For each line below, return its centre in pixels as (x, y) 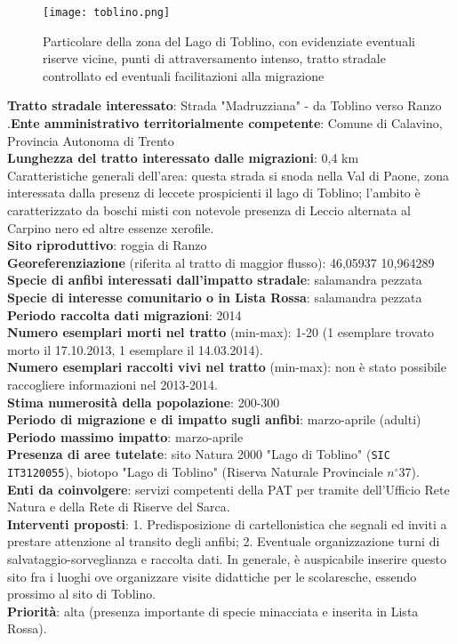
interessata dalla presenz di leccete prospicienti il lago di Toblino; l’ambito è (214, 193)
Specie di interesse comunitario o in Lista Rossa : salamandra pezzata (215, 297)
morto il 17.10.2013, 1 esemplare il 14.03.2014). (135, 349)
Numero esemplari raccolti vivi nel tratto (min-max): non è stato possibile (227, 367)
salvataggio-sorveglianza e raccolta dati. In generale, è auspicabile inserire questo (227, 559)
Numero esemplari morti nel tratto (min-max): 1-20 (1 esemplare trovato (221, 332)
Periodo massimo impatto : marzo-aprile (125, 436)
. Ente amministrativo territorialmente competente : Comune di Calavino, (225, 123)
